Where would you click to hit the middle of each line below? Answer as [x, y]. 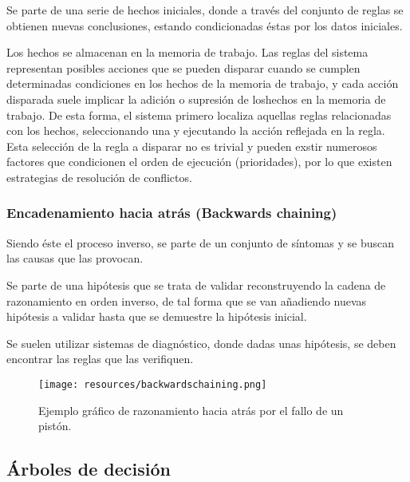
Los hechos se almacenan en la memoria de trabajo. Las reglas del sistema [187, 52]
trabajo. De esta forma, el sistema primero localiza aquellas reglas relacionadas [199, 115]
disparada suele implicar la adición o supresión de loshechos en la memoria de [196, 99]
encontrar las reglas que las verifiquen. [100, 359]
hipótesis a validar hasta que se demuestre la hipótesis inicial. [157, 316]
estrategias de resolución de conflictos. [99, 177]
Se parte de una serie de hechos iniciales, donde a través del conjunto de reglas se [205, 10]
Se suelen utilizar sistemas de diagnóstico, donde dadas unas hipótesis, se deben [201, 343]
